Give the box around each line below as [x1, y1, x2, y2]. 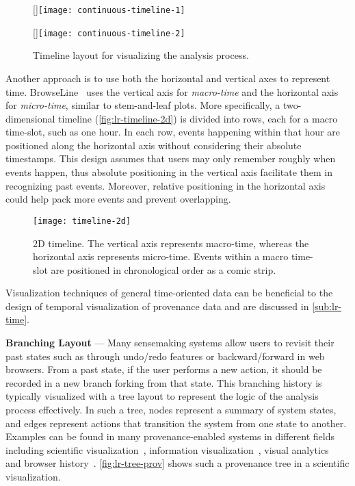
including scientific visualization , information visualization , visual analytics [5, 442, 329, 457]
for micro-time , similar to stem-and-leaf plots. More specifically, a [5, 98, 280, 112]
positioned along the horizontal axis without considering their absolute [5, 138, 302, 152]
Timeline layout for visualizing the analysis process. [33, 48, 249, 62]
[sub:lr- [312, 298, 342, 313]
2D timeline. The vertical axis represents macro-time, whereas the [33, 235, 309, 250]
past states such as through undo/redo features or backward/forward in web [5, 348, 325, 363]
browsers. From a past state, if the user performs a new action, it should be [5, 362, 322, 376]
